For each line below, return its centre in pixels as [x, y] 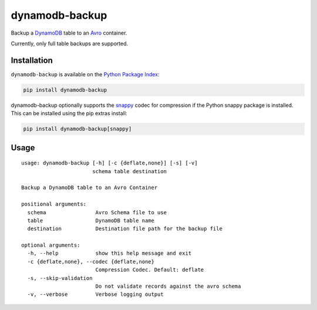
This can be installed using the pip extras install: [69, 113]
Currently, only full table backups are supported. [70, 43]
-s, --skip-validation [60, 278]
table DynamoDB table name [91, 220]
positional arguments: [54, 204]
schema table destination [129, 171]
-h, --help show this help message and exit [109, 253]
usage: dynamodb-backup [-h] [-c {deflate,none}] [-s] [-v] [109, 163]
